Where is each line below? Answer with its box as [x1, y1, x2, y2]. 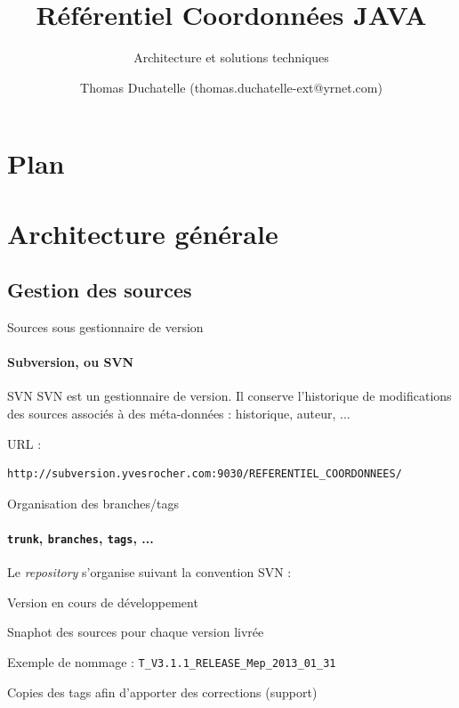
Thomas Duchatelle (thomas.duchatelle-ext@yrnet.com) [80, 77, 382, 96]
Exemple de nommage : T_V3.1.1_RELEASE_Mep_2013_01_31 [7, 653, 336, 671]
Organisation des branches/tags [7, 493, 179, 512]
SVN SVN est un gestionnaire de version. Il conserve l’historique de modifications [7, 387, 452, 405]
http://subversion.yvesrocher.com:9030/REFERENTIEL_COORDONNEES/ [7, 468, 402, 481]
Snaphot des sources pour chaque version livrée [7, 623, 264, 641]
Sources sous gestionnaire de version [7, 318, 204, 337]
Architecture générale [7, 215, 278, 251]
